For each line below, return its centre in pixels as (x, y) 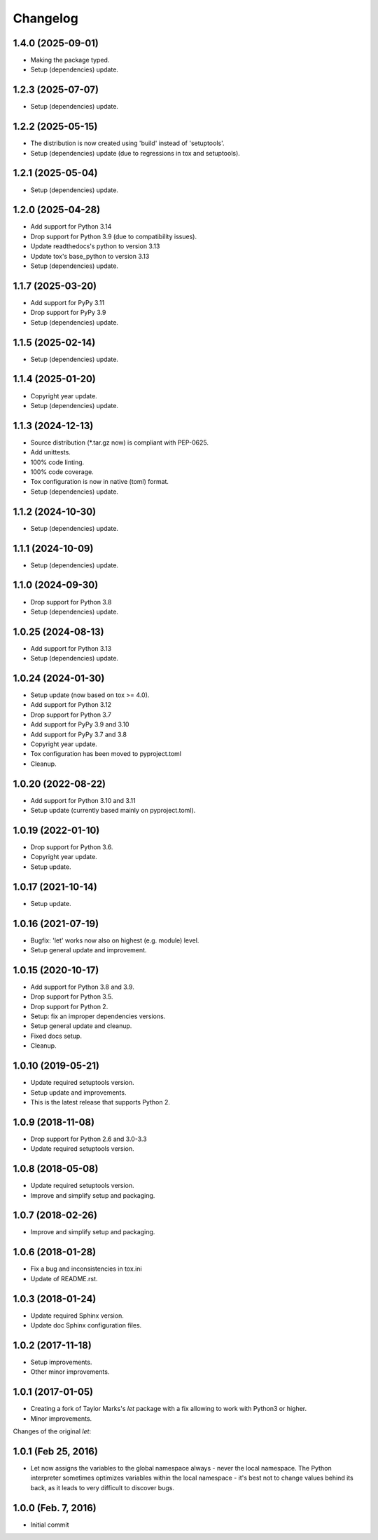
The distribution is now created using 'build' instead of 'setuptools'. (127, 143)
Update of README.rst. (64, 1278)
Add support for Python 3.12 (71, 705)
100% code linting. (57, 462)
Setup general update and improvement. (89, 950)
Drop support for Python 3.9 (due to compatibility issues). (114, 236)
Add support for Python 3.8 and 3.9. (82, 987)
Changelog (45, 18)
